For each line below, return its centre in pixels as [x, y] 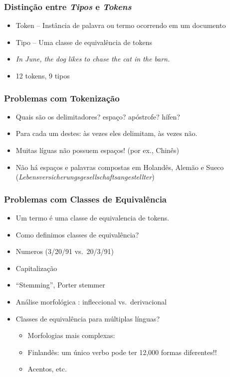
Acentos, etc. [47, 369]
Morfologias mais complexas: [71, 335]
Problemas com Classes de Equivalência [86, 199]
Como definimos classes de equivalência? [77, 234]
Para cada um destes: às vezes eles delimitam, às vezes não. [107, 133]
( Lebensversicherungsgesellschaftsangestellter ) [85, 177]
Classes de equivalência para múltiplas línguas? [88, 318]
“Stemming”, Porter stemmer [60, 285]
